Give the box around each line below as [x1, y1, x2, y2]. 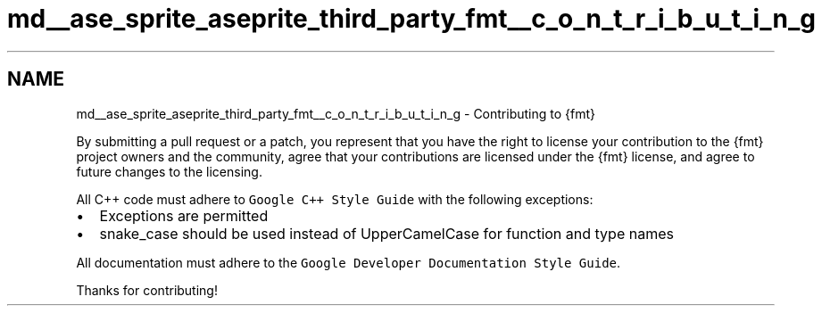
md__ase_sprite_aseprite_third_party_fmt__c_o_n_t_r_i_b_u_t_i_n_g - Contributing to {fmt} [76, 105, 595, 121]
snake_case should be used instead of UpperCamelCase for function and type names [99, 224, 674, 243]
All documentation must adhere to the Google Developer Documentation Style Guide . [76, 254, 621, 270]
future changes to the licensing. [76, 163, 262, 179]
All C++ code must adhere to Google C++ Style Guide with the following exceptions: [76, 191, 594, 207]
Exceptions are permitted [99, 206, 269, 225]
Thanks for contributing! [76, 282, 218, 298]
